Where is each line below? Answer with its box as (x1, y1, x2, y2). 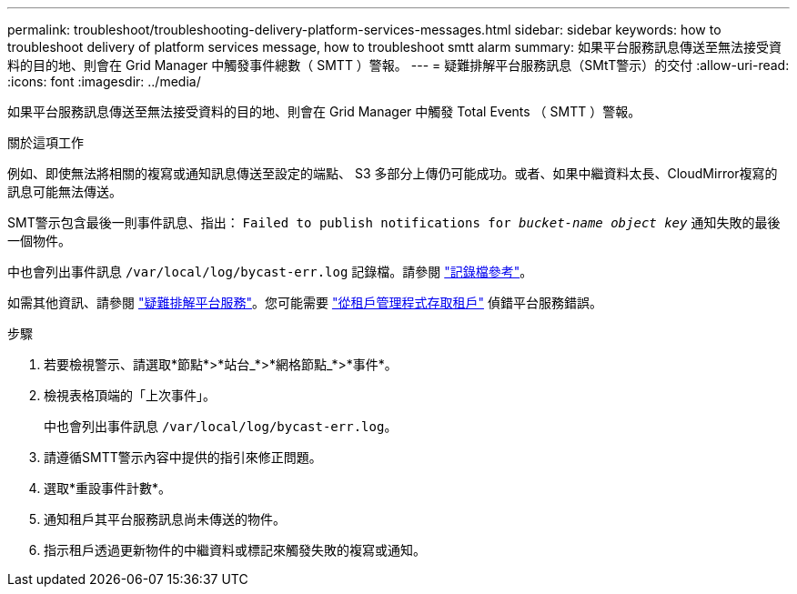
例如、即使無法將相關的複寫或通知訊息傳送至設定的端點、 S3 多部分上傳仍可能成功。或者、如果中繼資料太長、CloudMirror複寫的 (7, 166, 778, 181)
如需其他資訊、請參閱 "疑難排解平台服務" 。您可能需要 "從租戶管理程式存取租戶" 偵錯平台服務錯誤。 (7, 295, 602, 310)
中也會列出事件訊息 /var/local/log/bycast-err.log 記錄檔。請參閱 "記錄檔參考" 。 (7, 264, 533, 279)
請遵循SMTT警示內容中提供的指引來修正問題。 (44, 449, 322, 465)
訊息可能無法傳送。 (7, 184, 122, 199)
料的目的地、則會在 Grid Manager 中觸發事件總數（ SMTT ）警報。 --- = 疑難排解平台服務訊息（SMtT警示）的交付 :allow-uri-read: (7, 57, 790, 73)
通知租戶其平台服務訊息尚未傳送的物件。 (44, 511, 286, 527)
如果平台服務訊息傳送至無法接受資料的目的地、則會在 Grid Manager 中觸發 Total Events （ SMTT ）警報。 (7, 104, 641, 119)
